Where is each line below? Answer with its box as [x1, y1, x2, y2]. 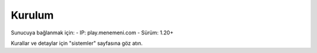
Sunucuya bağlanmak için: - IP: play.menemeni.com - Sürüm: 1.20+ [11, 29, 174, 36]
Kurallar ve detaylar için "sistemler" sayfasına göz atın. [11, 40, 143, 47]
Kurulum [11, 9, 54, 22]
